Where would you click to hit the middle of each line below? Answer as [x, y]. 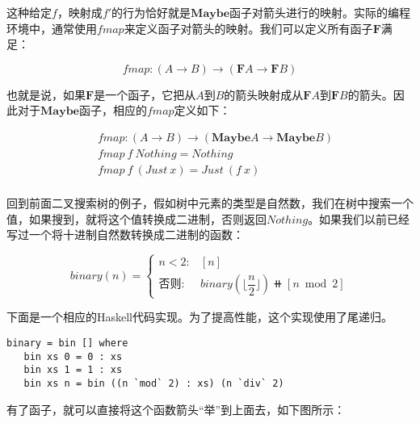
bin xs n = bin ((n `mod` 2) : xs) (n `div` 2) [154, 383]
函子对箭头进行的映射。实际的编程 [320, 12]
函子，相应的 [113, 110]
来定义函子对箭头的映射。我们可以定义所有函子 [248, 28]
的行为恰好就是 [151, 12]
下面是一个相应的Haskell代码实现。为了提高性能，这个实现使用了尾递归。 [200, 317]
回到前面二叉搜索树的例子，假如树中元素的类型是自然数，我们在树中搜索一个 [210, 203]
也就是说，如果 [46, 94]
